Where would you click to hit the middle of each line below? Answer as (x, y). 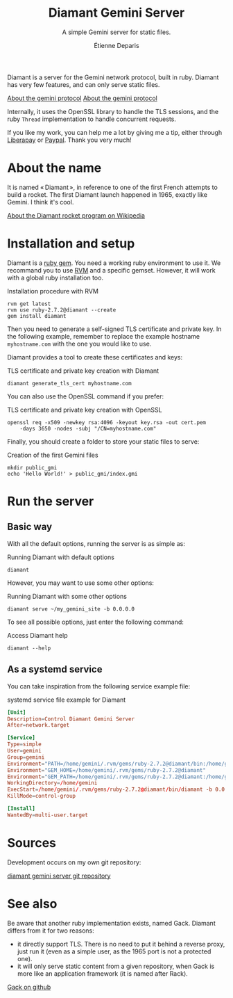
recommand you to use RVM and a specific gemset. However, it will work (112, 270)
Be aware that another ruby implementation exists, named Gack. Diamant (112, 923)
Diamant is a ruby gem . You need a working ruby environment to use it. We (114, 263)
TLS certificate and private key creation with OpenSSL (85, 410)
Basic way (30, 527)
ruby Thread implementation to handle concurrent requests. (92, 119)
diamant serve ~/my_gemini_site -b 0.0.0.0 (71, 609)
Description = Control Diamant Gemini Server (71, 719)
